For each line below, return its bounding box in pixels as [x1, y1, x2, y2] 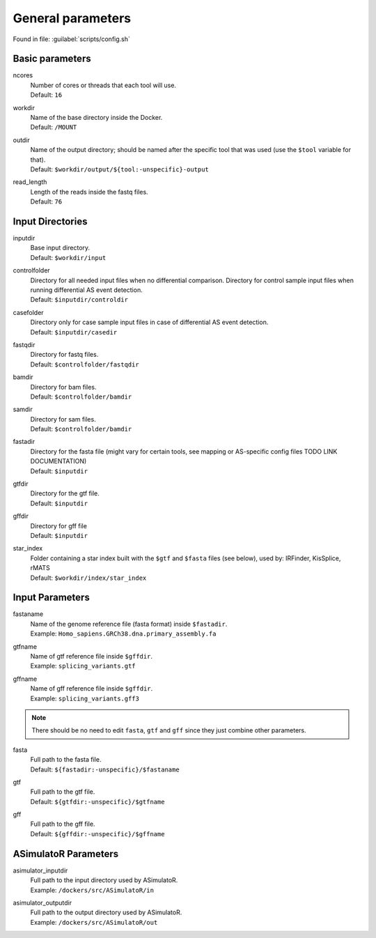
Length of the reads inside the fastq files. [30, 187, 149, 196]
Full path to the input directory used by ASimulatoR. [30, 876, 178, 884]
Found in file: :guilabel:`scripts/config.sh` [13, 35, 130, 43]
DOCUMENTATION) [30, 457, 87, 466]
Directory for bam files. [30, 383, 97, 391]
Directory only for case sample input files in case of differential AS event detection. [30, 318, 269, 327]
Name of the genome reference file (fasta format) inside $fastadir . [30, 620, 228, 628]
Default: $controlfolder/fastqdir [30, 360, 139, 369]
